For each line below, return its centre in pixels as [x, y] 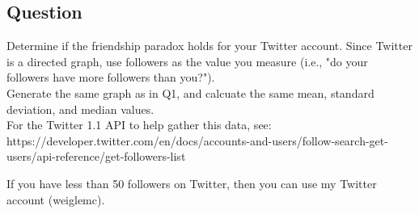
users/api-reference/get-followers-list [96, 156]
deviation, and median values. [80, 109]
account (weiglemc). [56, 199]
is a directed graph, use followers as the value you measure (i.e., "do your [187, 61]
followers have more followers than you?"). [111, 77]
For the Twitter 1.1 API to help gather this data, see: [139, 125]
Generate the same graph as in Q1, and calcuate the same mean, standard [190, 92]
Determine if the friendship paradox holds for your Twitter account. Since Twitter [209, 46]
